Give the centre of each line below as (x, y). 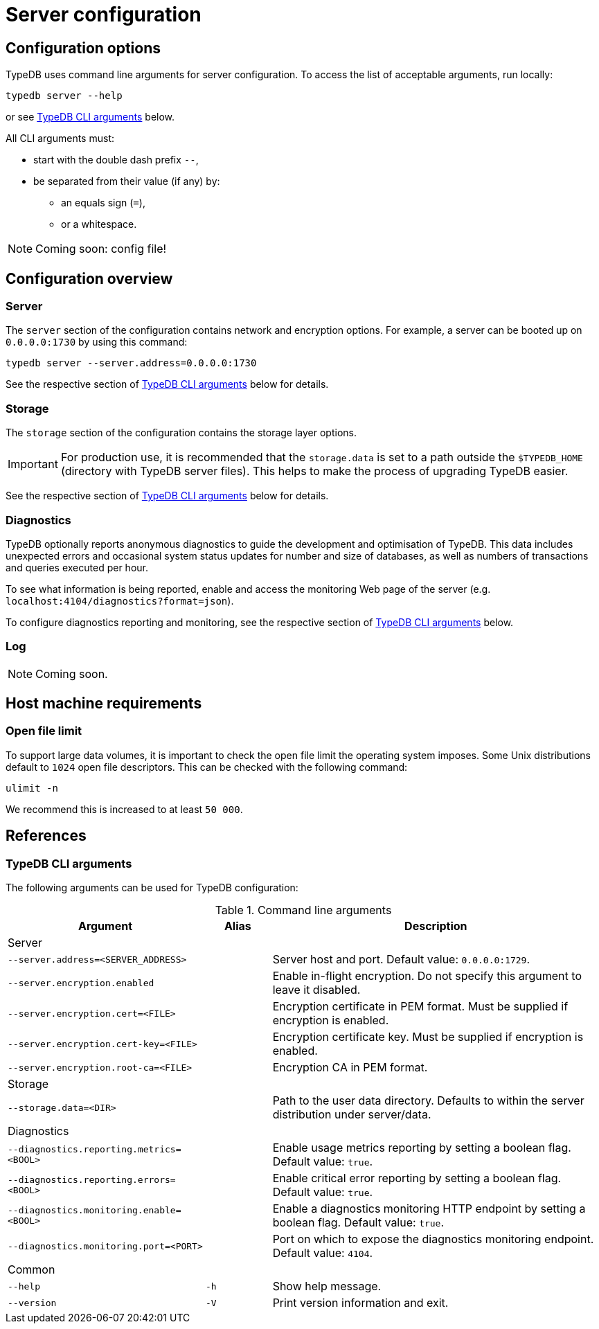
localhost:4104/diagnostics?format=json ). (120, 600)
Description (436, 926)
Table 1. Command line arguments (303, 910)
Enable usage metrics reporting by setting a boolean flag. (422, 1148)
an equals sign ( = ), (103, 203)
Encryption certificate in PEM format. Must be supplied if (420, 1007)
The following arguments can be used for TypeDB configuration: (152, 888)
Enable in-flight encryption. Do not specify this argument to (427, 976)
